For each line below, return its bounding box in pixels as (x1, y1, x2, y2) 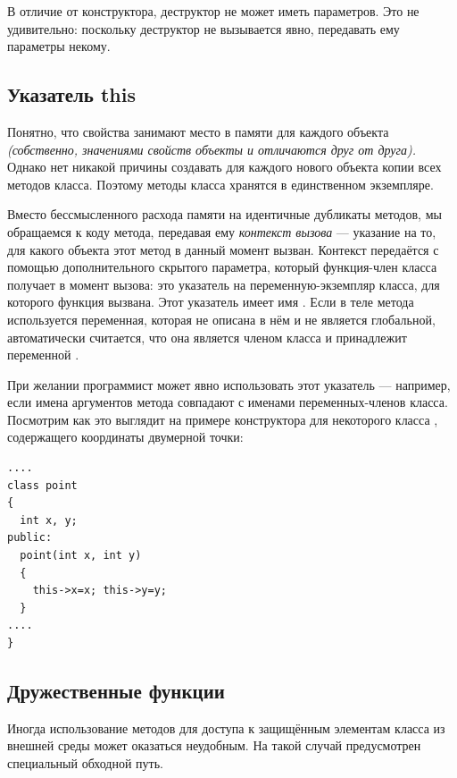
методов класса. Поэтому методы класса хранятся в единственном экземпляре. (7, 174, 434, 193)
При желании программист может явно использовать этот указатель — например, (7, 375, 451, 393)
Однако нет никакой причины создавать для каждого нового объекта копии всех (7, 157, 442, 176)
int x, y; (20, 513, 78, 527)
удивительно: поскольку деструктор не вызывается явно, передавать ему (7, 19, 400, 38)
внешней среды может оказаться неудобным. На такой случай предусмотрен (7, 736, 421, 755)
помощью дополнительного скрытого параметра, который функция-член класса (7, 258, 437, 276)
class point (7, 478, 78, 492)
